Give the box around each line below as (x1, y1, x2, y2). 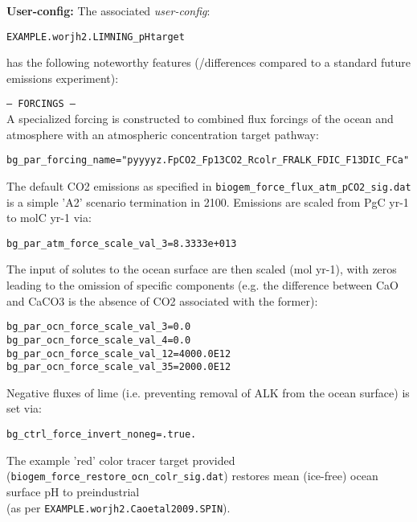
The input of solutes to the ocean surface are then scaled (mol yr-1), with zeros (6, 261, 397, 277)
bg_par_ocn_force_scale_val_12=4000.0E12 (6, 347, 231, 360)
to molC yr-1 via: (6, 209, 92, 226)
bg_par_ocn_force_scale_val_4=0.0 (6, 334, 191, 346)
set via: (6, 400, 43, 417)
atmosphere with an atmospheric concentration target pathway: (6, 125, 319, 142)
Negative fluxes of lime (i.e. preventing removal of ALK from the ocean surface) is (6, 384, 410, 401)
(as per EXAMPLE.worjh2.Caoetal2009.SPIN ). (6, 499, 231, 516)
